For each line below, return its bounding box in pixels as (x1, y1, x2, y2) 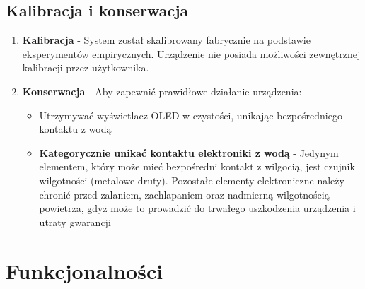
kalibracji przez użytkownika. (22, 60, 149, 75)
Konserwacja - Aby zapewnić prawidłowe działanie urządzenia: (22, 83, 302, 98)
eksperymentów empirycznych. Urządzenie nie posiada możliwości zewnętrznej (22, 46, 361, 61)
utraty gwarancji (39, 214, 111, 229)
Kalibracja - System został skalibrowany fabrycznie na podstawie (22, 33, 311, 47)
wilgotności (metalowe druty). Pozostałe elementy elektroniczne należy (39, 172, 344, 187)
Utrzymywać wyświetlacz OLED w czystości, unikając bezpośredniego (39, 107, 342, 122)
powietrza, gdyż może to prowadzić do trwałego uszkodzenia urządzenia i (39, 201, 356, 216)
